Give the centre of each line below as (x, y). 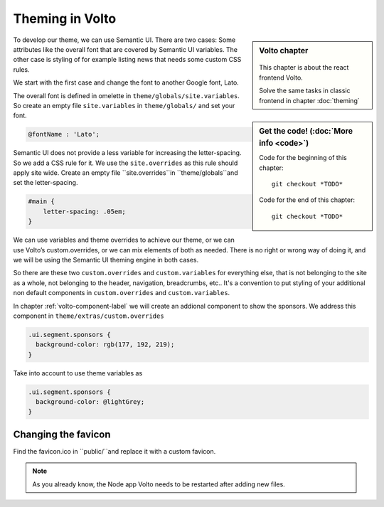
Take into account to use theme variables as (78, 373)
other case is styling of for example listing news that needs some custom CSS (127, 60)
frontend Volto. (281, 78)
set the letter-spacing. (46, 183)
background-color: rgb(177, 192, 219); (105, 345)
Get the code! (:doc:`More (306, 131)
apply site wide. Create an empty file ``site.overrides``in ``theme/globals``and (126, 173)
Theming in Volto (65, 18)
